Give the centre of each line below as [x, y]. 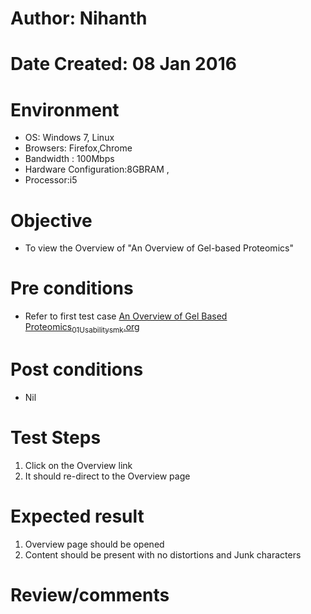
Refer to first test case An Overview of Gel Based [126, 316]
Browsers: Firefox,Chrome [78, 148]
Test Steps [56, 438]
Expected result [77, 516]
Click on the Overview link [78, 465]
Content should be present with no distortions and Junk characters [163, 554]
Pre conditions [72, 288]
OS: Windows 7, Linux [69, 138]
